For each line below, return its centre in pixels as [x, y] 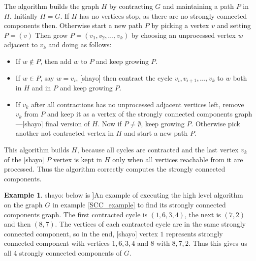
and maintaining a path [198, 6]
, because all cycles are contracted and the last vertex [158, 149]
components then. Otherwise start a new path [73, 25]
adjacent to [21, 44]
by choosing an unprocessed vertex [183, 35]
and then [17, 224]
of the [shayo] [24, 159]
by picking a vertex [180, 25]
